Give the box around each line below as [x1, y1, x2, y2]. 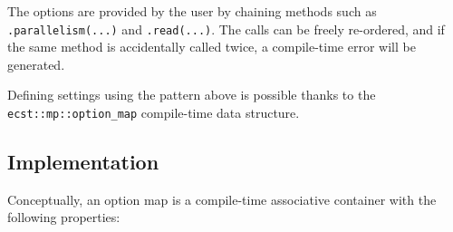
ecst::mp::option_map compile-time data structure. [7, 103, 300, 122]
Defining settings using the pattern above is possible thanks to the [7, 85, 376, 104]
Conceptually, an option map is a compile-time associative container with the [7, 189, 437, 208]
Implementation [7, 148, 159, 176]
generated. [7, 54, 65, 73]
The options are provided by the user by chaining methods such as [7, 2, 377, 20]
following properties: [7, 208, 120, 227]
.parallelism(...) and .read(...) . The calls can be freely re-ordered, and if [7, 19, 445, 38]
